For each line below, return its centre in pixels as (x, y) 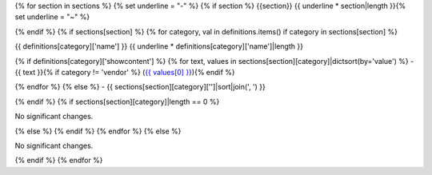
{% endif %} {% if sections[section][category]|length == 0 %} (117, 101)
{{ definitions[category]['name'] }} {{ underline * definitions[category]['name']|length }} (159, 46)
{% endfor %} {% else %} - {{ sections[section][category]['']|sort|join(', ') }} (140, 87)
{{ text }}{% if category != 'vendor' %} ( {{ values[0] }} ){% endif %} (125, 72)
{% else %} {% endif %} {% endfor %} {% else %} (98, 131)
